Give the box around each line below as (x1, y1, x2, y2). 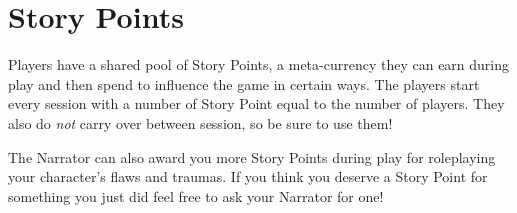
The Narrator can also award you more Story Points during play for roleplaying (8, 146, 496, 167)
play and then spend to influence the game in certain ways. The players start (8, 73, 480, 94)
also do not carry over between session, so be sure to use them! (8, 112, 393, 133)
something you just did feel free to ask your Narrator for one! (8, 185, 384, 206)
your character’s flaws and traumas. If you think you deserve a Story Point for (8, 166, 488, 187)
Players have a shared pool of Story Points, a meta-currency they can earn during (8, 54, 510, 75)
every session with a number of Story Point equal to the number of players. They (8, 93, 505, 114)
